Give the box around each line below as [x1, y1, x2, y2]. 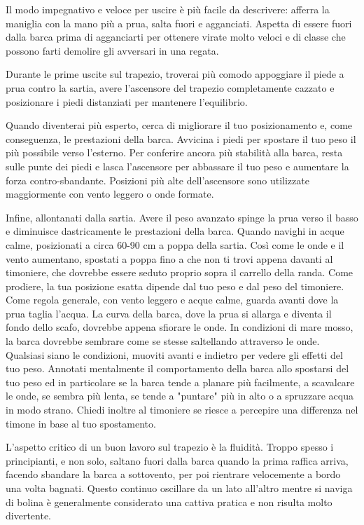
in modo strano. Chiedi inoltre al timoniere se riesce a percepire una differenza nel [6, 402, 358, 417]
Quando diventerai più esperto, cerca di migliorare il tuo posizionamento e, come [6, 118, 353, 132]
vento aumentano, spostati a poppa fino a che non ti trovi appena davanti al [6, 251, 333, 266]
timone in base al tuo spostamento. [6, 416, 156, 430]
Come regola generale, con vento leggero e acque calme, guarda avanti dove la [6, 292, 339, 307]
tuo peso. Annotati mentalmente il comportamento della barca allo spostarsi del [6, 361, 349, 376]
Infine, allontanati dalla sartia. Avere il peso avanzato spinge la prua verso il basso [6, 210, 358, 224]
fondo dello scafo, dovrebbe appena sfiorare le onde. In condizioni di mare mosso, [6, 320, 353, 334]
